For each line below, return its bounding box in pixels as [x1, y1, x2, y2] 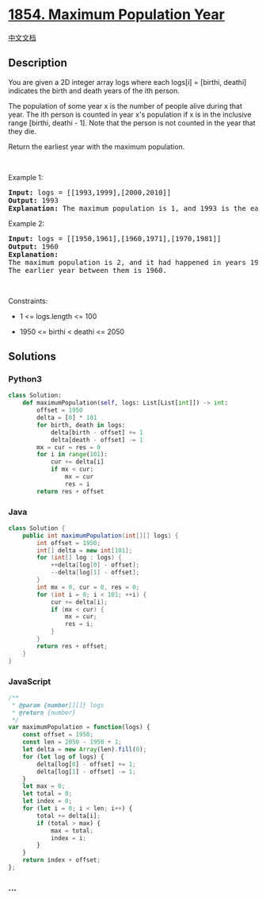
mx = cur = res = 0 [36, 443, 101, 451]
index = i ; [50, 834, 87, 842]
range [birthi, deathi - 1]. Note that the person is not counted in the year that [8, 117, 256, 128]
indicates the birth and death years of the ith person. [8, 86, 180, 95]
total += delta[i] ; [36, 812, 101, 820]
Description [8, 56, 67, 70]
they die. [8, 126, 37, 136]
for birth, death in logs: [36, 421, 126, 429]
